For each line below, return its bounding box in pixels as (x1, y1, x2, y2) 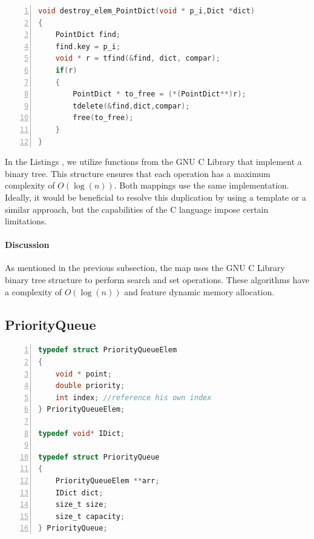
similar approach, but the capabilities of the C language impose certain (5, 203, 269, 215)
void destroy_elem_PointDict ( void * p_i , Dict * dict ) (38, 7, 255, 15)
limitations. (5, 215, 47, 227)
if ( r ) (55, 65, 77, 75)
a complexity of (5, 285, 62, 298)
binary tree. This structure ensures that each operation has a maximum (5, 167, 270, 179)
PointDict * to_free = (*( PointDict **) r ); (73, 90, 246, 99)
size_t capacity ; (55, 512, 125, 521)
